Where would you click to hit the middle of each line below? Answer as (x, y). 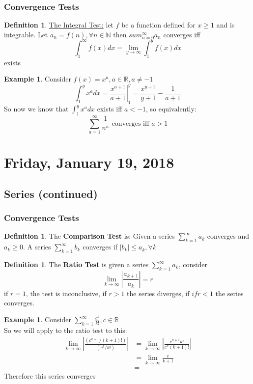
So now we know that (36, 109)
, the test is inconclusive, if (66, 293)
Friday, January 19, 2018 (89, 162)
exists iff (110, 109)
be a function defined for (158, 25)
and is (225, 25)
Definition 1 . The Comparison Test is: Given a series (89, 236)
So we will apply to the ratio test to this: (66, 330)
